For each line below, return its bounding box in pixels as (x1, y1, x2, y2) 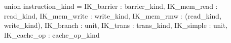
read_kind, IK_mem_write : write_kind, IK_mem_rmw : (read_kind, (4, 10, 222, 21)
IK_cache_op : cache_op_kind (4, 29, 100, 40)
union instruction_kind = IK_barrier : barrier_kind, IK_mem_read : (4, 1, 218, 11)
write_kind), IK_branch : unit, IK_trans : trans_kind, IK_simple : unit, (4, 20, 228, 30)
